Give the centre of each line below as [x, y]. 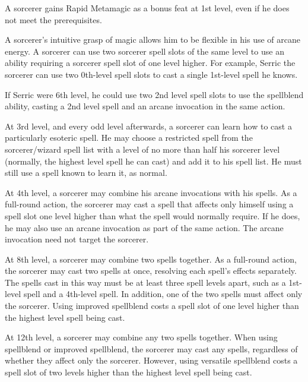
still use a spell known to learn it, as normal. [86, 173]
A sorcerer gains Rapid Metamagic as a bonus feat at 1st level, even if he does [147, 8]
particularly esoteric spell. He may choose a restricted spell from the [129, 138]
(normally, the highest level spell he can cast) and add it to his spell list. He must [153, 161]
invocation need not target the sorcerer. [77, 239]
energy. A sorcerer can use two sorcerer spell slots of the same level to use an [145, 51]
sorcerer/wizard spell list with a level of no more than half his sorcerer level [142, 149]
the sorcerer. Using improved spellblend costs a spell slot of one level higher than [152, 306]
